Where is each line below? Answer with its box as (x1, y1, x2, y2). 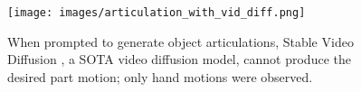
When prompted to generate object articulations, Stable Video (7, 32, 354, 51)
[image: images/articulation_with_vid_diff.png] (7, 6, 306, 19)
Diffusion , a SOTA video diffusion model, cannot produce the (7, 50, 351, 69)
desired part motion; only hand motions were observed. (7, 67, 313, 86)
